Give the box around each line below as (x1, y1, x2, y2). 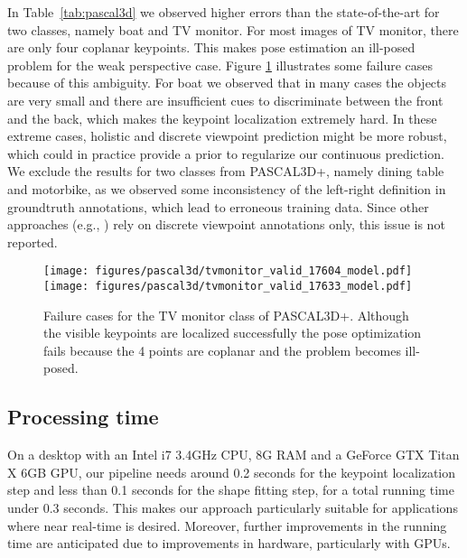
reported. (7, 232, 58, 251)
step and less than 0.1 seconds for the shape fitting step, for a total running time (7, 480, 454, 499)
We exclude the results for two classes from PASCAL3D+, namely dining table (7, 162, 444, 181)
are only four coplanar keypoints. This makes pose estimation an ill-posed (7, 38, 416, 57)
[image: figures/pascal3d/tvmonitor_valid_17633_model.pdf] (43, 279, 413, 293)
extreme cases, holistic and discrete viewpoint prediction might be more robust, (7, 126, 447, 145)
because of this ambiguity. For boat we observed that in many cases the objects (7, 73, 447, 92)
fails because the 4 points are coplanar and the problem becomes (43, 340, 401, 359)
